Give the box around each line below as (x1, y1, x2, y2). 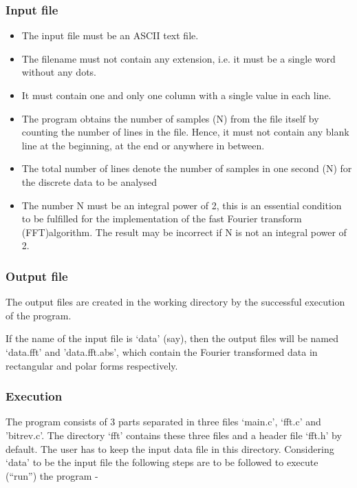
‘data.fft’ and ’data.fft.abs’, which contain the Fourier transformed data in (6, 344, 318, 359)
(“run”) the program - (6, 468, 98, 482)
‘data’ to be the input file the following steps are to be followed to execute (6, 455, 318, 469)
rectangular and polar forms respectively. (6, 358, 178, 372)
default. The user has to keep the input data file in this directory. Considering (6, 441, 334, 456)
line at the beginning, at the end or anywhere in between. (21, 138, 265, 152)
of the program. (6, 308, 72, 322)
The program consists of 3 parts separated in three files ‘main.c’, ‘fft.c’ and (6, 414, 321, 429)
